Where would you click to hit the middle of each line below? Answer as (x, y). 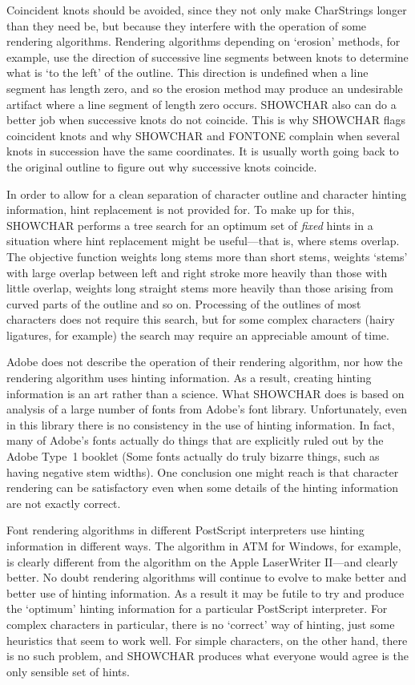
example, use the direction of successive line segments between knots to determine (207, 56)
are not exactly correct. (64, 503)
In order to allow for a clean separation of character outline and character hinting (207, 193)
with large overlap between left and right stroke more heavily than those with (197, 272)
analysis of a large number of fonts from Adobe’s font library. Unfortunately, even (207, 409)
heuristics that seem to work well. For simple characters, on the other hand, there (207, 640)
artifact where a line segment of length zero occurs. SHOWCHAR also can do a (201, 104)
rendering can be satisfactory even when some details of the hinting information (202, 488)
